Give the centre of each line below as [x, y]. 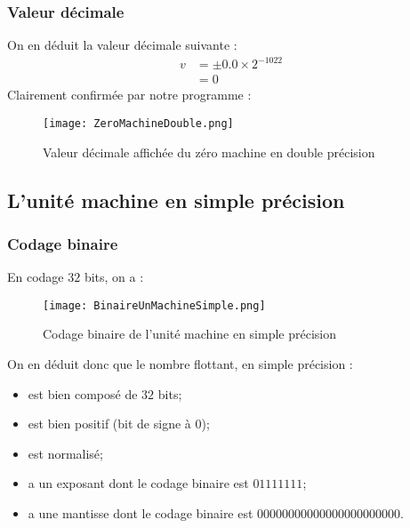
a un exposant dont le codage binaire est [138, 483]
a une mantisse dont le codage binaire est [141, 513]
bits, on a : [114, 277]
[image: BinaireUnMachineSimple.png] [154, 305]
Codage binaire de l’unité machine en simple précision [190, 334]
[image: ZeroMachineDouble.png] [138, 123]
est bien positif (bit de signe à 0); [119, 424]
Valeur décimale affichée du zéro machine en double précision [209, 152]
